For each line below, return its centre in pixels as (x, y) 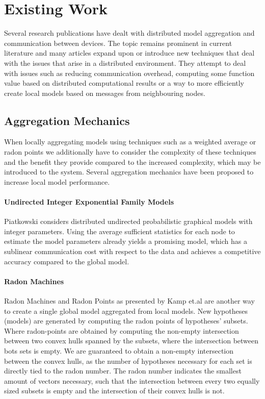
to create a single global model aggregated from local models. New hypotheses (126, 310)
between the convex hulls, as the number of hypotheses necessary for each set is (128, 360)
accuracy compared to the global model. (67, 261)
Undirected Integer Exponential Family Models (89, 202)
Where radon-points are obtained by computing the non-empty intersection (122, 330)
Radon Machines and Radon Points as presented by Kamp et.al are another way (129, 301)
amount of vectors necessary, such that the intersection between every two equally (132, 380)
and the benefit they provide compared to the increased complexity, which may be (132, 161)
